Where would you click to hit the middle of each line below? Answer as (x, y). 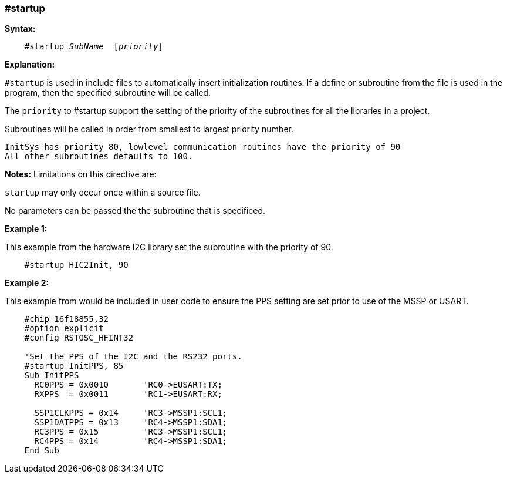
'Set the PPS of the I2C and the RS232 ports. (133, 357)
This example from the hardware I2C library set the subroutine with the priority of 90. (169, 247)
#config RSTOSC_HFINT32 (79, 338)
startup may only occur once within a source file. (103, 193)
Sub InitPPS (52, 376)
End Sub (42, 451)
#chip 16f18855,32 (67, 319)
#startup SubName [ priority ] (94, 47)
